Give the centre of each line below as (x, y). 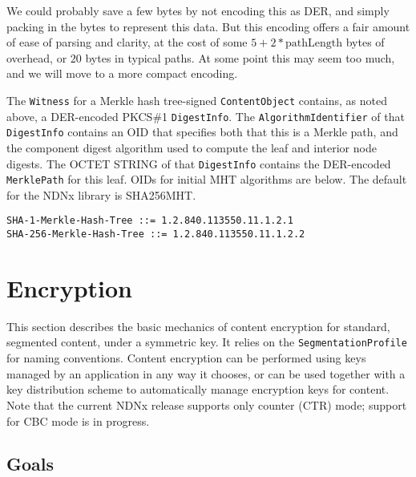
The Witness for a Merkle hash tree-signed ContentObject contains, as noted (197, 100)
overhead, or (37, 57)
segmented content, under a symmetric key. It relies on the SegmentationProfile (207, 342)
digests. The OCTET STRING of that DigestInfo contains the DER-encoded (199, 163)
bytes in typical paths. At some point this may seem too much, (240, 57)
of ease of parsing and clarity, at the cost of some (127, 42)
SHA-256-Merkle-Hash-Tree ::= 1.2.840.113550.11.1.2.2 (156, 234)
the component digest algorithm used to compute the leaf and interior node (192, 147)
